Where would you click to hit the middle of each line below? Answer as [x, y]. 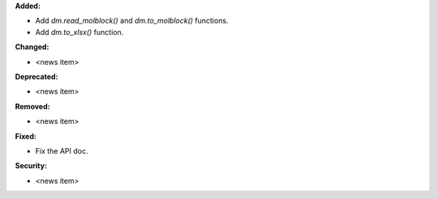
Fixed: [26, 136]
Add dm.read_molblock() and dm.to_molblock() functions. [132, 21]
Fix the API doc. [62, 150]
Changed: [32, 47]
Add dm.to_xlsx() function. [79, 32]
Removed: [32, 106]
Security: [31, 166]
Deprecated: [36, 76]
